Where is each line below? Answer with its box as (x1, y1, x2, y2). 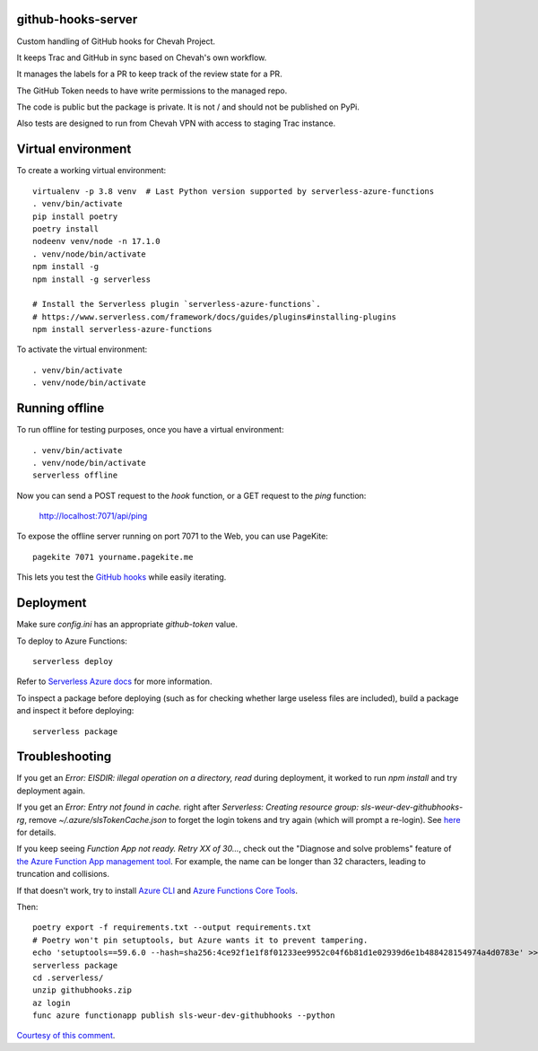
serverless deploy (32, 656, 114, 666)
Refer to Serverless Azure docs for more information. (16, 676, 213, 687)
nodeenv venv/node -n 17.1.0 (32, 236, 161, 247)
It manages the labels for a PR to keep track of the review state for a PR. (16, 68, 282, 80)
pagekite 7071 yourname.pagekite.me (32, 552, 194, 562)
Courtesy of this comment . (16, 1030, 116, 1041)
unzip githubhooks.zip (32, 985, 133, 995)
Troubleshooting (16, 749, 112, 765)
